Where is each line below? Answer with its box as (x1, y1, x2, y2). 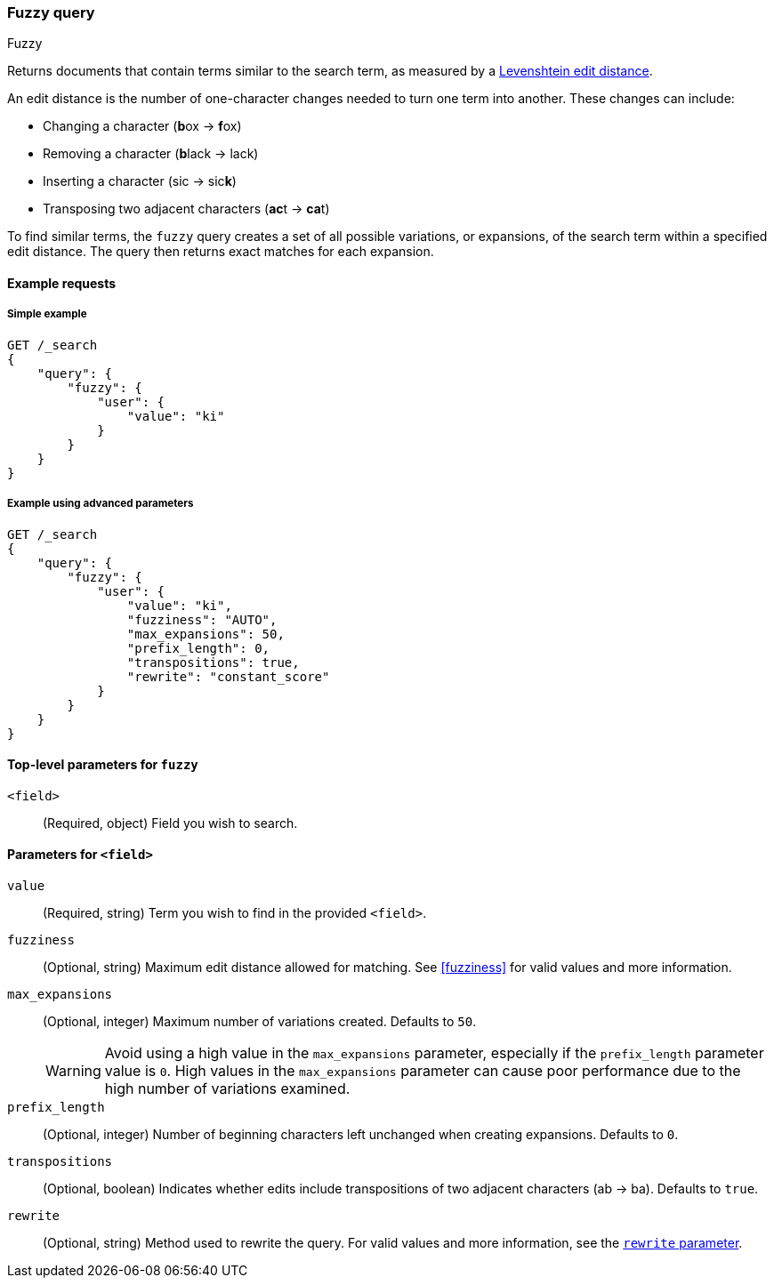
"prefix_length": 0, (126, 640, 270, 655)
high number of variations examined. (104, 1079, 351, 1097)
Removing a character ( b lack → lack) (43, 146, 259, 162)
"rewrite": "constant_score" (126, 669, 330, 684)
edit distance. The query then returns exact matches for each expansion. (7, 244, 434, 260)
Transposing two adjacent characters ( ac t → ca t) (43, 201, 330, 217)
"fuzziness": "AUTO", (126, 612, 278, 627)
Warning (45, 1061, 101, 1080)
